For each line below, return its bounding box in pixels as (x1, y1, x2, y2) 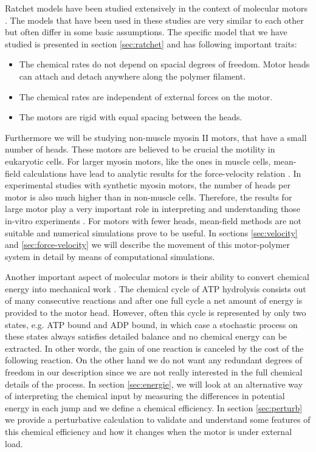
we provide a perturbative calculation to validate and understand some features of (5, 413, 311, 426)
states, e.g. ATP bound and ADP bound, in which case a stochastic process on (5, 318, 298, 330)
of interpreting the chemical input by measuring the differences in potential (5, 389, 285, 402)
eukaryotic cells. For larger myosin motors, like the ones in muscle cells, (5, 154, 271, 167)
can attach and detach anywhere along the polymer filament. (19, 69, 246, 82)
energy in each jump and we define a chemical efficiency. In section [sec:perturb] (5, 401, 303, 414)
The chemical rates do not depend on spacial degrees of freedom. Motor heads (19, 58, 310, 70)
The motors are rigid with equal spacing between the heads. (19, 111, 242, 123)
